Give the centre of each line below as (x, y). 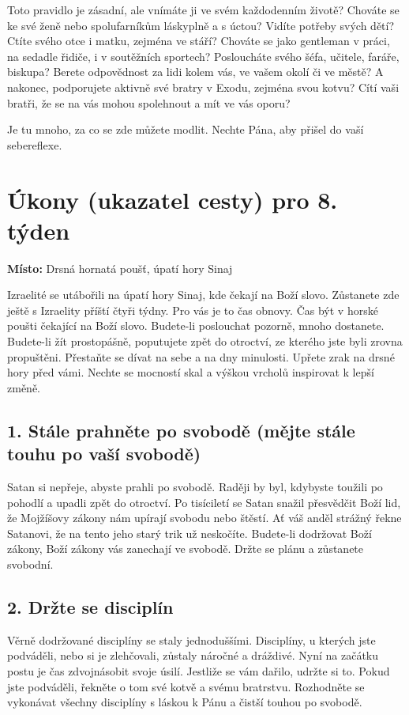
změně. (24, 387)
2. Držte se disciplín (90, 606)
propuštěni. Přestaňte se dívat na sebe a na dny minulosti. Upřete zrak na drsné (201, 356)
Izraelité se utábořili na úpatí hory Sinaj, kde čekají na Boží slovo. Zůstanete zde (203, 295)
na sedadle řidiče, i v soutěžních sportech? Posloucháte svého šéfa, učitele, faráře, (203, 56)
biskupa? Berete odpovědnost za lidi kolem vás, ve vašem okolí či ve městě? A (195, 72)
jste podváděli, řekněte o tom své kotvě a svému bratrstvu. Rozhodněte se (186, 686)
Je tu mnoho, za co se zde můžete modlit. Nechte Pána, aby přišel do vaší (186, 129)
